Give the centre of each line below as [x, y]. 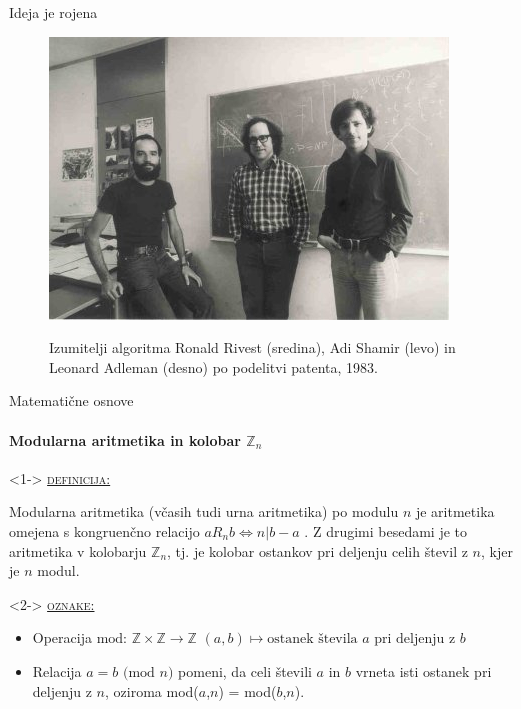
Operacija [62, 637]
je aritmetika [455, 511]
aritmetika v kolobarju [78, 550]
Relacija [57, 670]
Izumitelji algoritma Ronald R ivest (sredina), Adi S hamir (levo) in [252, 347]
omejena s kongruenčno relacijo [104, 530]
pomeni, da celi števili [245, 670]
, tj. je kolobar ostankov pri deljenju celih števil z [317, 550]
